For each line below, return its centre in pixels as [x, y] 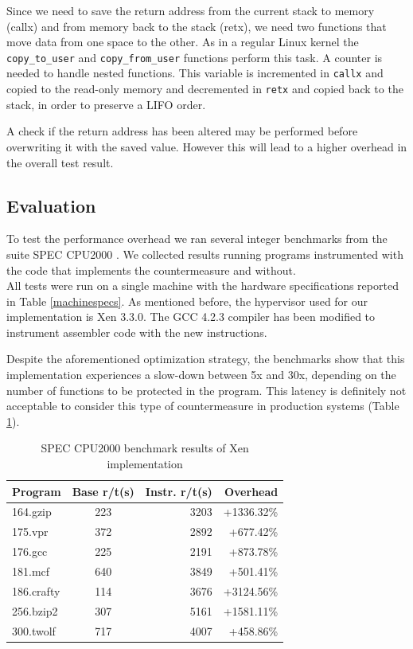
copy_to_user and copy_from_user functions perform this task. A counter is [195, 57]
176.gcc [30, 551]
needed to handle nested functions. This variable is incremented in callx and [195, 73]
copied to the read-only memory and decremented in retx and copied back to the [205, 89]
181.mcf [31, 571]
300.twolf [34, 630]
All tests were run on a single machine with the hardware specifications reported [203, 285]
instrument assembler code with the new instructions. [137, 332]
